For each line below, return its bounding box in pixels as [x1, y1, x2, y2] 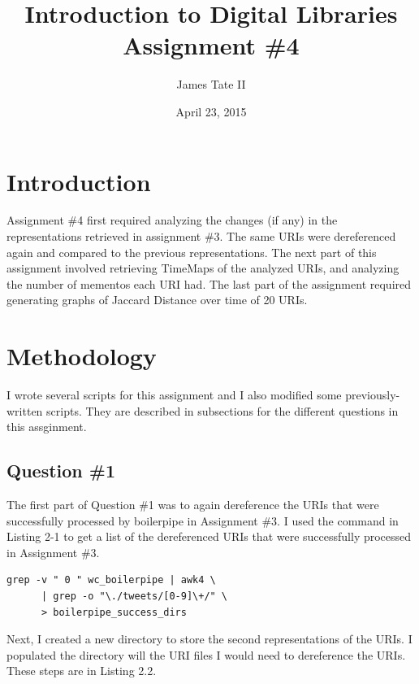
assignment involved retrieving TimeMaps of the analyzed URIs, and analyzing [6, 259, 400, 277]
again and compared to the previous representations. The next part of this [6, 243, 377, 260]
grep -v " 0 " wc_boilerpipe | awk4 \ [6, 574, 216, 586]
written [6, 402, 43, 419]
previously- [345, 386, 400, 403]
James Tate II [176, 76, 246, 93]
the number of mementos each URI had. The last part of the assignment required [6, 275, 412, 292]
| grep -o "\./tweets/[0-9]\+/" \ [41, 590, 228, 603]
